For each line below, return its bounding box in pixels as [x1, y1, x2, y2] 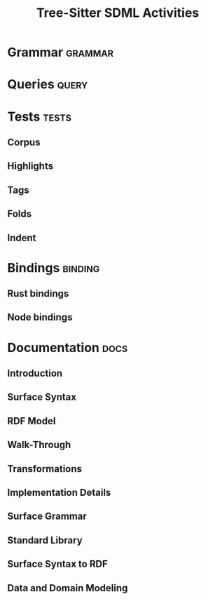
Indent [7, 231, 36, 243]
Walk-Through [7, 439, 71, 451]
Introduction [7, 367, 63, 379]
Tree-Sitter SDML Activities [36, 5, 200, 21]
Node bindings [7, 311, 73, 323]
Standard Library [7, 534, 83, 546]
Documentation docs [7, 339, 128, 356]
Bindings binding [7, 259, 100, 276]
